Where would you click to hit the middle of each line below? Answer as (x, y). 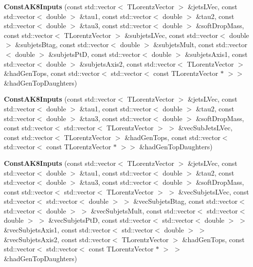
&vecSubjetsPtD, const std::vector (100, 220)
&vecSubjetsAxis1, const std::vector (57, 230)
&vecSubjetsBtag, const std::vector (186, 201)
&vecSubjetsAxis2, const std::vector (57, 239)
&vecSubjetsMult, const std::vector (143, 210)
